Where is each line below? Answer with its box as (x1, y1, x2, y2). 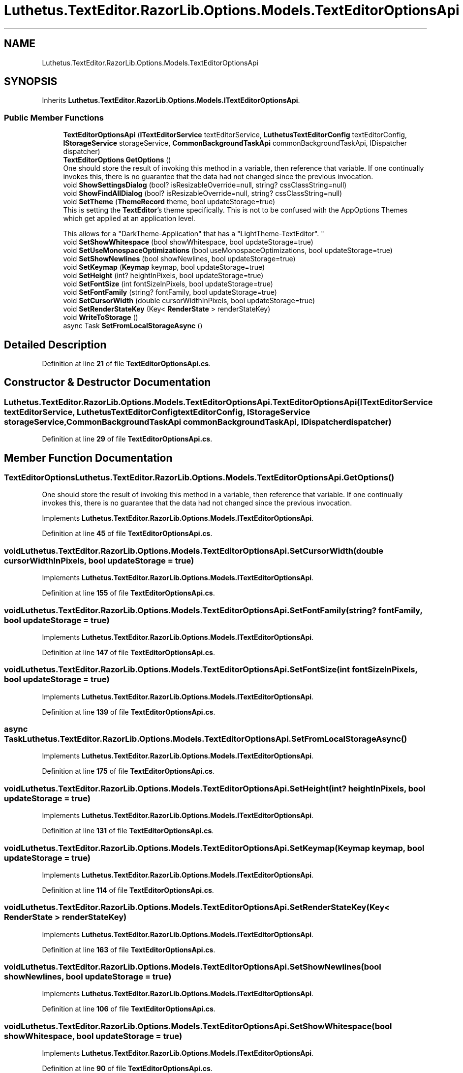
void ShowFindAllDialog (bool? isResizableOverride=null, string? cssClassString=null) (63, 189, 342, 198)
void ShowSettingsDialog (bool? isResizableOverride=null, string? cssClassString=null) (63, 181, 347, 189)
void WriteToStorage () (63, 313, 138, 322)
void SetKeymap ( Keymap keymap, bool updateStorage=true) (63, 263, 265, 272)
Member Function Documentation (4, 451, 173, 464)
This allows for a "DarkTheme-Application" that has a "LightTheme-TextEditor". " (63, 229, 324, 238)
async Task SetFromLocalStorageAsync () (63, 321, 203, 330)
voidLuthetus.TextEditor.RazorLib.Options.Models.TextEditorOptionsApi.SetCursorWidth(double (4, 545, 384, 556)
